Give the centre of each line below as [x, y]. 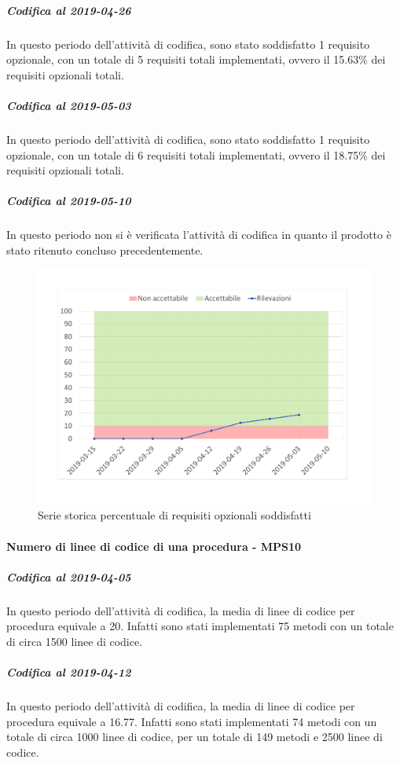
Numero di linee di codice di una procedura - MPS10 [154, 546]
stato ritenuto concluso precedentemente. [105, 249]
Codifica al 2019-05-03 [69, 105]
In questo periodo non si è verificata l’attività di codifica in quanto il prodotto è [199, 235]
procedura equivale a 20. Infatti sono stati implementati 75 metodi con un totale [200, 626]
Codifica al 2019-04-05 [69, 576]
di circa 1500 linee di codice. [75, 641]
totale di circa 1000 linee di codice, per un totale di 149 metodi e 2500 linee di [194, 737]
